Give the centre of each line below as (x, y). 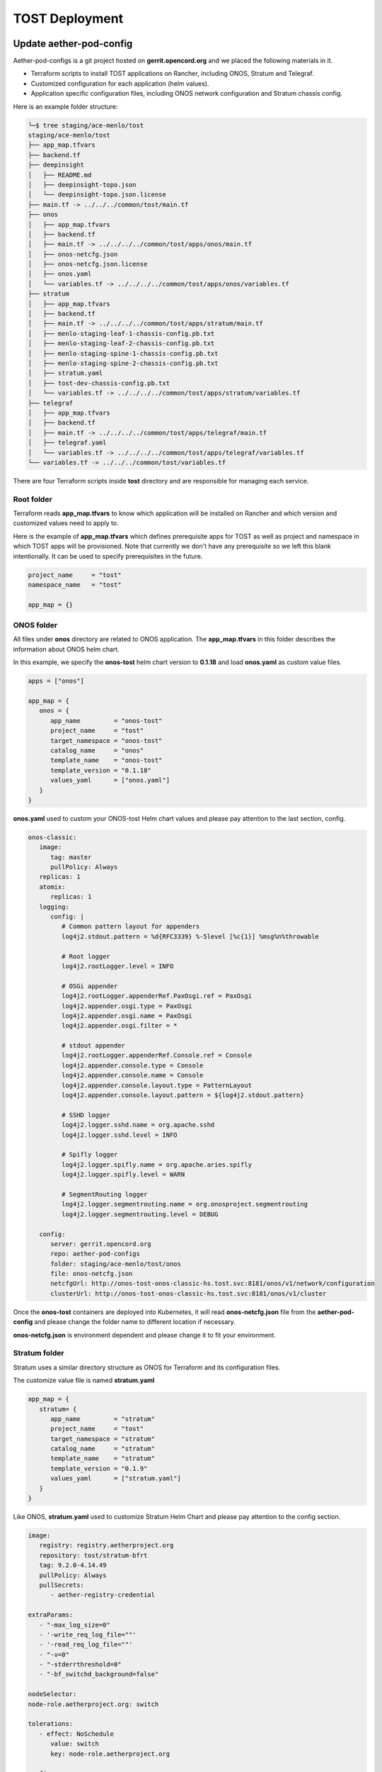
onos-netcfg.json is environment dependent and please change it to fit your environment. (144, 1335)
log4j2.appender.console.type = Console (132, 1065)
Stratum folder (39, 1353)
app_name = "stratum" (103, 1419)
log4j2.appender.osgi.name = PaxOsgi (127, 1016)
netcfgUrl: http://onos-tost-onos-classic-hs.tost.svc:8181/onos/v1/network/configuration (213, 1284)
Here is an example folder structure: (65, 106)
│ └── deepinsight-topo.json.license (97, 195)
